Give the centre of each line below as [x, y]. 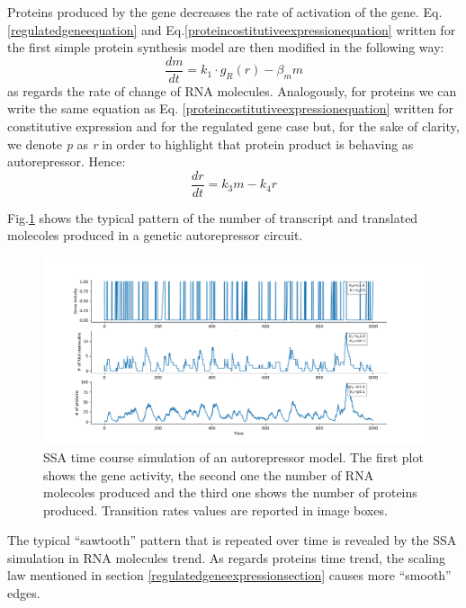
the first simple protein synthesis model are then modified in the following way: [226, 47]
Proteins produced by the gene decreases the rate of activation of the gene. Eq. [225, 12]
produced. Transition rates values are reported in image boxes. [215, 510]
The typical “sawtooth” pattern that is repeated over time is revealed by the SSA [232, 540]
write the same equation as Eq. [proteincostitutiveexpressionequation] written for [230, 108]
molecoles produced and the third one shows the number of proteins [230, 492]
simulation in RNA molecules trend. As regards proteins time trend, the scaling [226, 557]
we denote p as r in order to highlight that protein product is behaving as [211, 143]
